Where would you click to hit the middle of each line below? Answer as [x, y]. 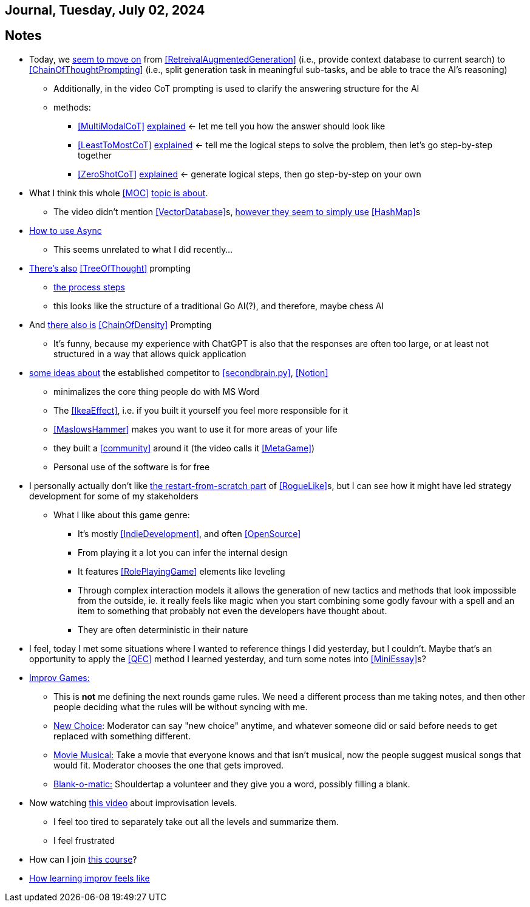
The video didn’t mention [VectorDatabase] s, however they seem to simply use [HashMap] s [237, 211]
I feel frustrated [84, 840]
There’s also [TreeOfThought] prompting [110, 268]
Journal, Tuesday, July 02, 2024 [105, 10]
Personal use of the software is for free [132, 467]
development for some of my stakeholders [114, 496]
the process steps [89, 287]
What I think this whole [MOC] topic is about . [119, 193]
